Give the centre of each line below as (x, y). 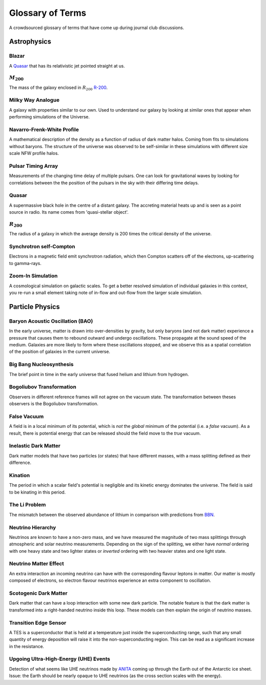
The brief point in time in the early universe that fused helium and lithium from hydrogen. (99, 374)
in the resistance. (27, 646)
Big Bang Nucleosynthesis (41, 364)
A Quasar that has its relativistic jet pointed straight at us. (67, 66)
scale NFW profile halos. (34, 153)
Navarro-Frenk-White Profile (44, 129)
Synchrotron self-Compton (42, 246)
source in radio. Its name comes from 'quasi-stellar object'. (69, 212)
